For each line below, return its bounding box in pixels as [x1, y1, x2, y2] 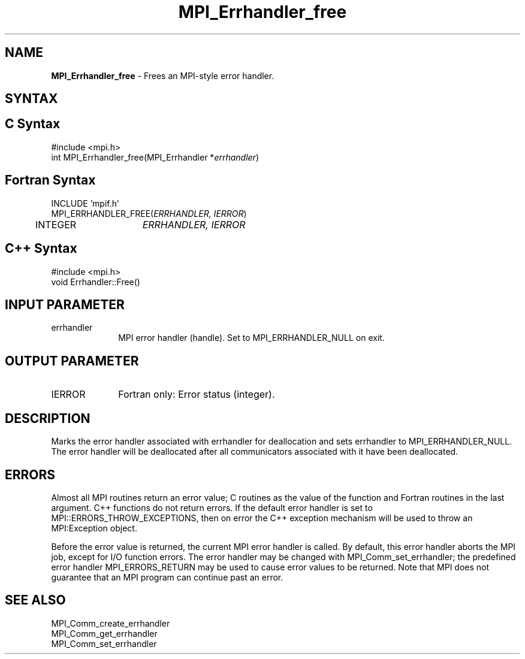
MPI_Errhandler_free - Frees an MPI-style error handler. [51, 70, 274, 81]
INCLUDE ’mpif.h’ [51, 198, 119, 208]
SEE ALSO [5, 593, 66, 608]
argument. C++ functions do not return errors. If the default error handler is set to [51, 502, 373, 513]
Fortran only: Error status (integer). [118, 388, 275, 401]
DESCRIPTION [5, 410, 90, 426]
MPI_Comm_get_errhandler [51, 628, 158, 639]
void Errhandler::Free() [51, 276, 140, 287]
